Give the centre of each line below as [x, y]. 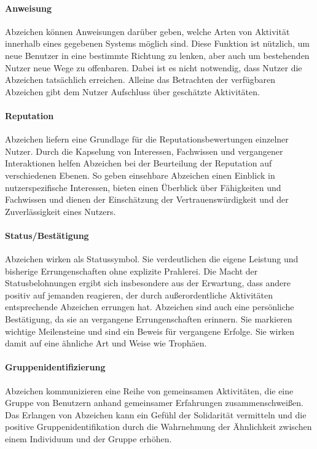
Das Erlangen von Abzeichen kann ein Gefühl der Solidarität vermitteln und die [156, 414]
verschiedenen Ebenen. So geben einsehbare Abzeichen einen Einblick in [140, 175]
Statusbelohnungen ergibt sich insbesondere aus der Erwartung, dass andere [148, 283]
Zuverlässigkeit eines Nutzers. [61, 211]
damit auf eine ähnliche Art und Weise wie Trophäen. [106, 343]
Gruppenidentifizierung [55, 367]
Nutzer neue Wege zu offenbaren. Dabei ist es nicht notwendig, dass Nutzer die [154, 67]
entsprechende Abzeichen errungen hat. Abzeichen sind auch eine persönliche [150, 307]
